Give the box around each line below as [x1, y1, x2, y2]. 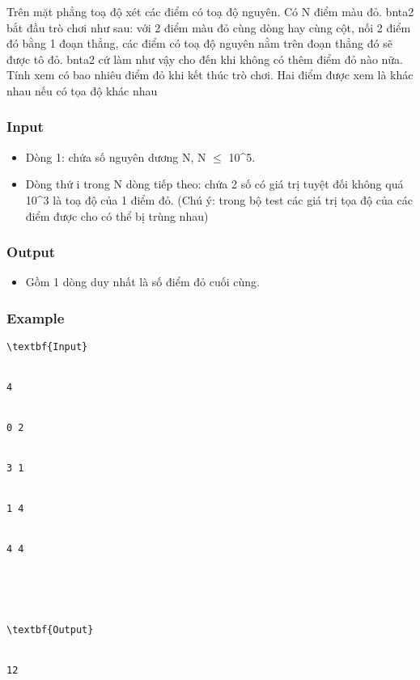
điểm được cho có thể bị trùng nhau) [25, 207, 209, 224]
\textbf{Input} [6, 341, 88, 353]
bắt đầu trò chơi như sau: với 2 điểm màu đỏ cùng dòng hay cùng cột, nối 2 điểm [6, 19, 411, 36]
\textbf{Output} [6, 623, 94, 636]
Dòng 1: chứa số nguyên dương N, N [25, 148, 206, 165]
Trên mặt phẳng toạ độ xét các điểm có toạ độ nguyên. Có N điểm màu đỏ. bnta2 [6, 3, 414, 19]
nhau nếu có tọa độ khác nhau [6, 82, 158, 99]
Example [6, 307, 65, 327]
